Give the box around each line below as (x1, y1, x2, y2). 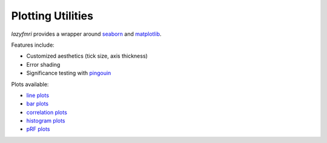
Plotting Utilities (11, 9, 94, 22)
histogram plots (26, 117, 66, 124)
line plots (26, 91, 50, 99)
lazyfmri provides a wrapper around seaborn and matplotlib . (11, 30, 162, 38)
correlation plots (26, 108, 68, 116)
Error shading (26, 61, 61, 68)
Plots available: (11, 81, 49, 88)
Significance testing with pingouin (26, 70, 111, 77)
